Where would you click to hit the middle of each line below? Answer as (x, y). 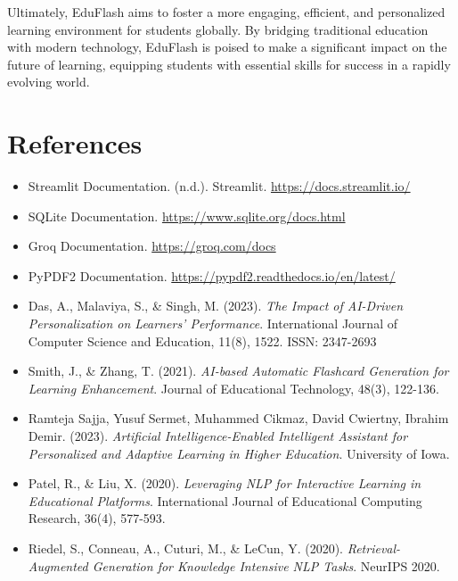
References (75, 143)
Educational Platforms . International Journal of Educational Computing (225, 500)
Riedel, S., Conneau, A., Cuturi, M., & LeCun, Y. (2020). (185, 548)
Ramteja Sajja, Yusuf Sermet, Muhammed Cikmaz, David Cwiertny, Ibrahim (238, 418)
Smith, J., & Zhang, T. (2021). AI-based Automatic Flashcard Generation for (238, 371)
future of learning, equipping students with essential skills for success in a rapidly (229, 64)
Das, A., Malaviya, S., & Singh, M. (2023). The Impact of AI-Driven (216, 306)
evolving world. (49, 82)
